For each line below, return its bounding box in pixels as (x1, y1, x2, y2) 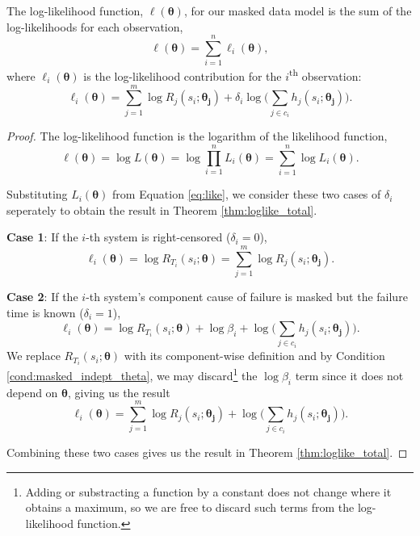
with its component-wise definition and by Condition (124, 347, 385, 364)
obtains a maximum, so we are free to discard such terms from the (25, 499, 355, 516)
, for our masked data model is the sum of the (183, 2, 412, 19)
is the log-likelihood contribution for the (83, 67, 282, 84)
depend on (6, 383, 58, 400)
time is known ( (6, 304, 84, 320)
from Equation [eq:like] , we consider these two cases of (112, 186, 381, 203)
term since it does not (295, 366, 404, 383)
